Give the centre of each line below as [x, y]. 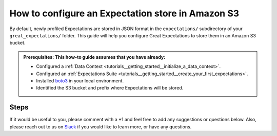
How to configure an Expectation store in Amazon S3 [124, 13]
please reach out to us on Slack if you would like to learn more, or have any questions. [101, 127]
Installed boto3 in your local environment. [80, 81]
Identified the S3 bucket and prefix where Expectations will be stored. [110, 88]
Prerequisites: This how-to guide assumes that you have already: [94, 57]
